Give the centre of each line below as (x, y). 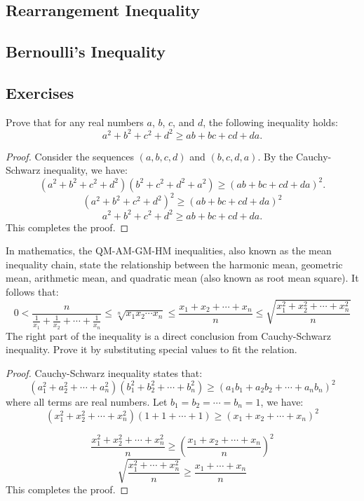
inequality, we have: (86, 170)
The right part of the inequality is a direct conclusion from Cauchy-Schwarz (168, 335)
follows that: (32, 291)
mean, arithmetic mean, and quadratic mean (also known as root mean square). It (182, 278)
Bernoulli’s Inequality (86, 52)
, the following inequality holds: (270, 122)
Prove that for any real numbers (75, 122)
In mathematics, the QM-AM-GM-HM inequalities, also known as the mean (169, 251)
